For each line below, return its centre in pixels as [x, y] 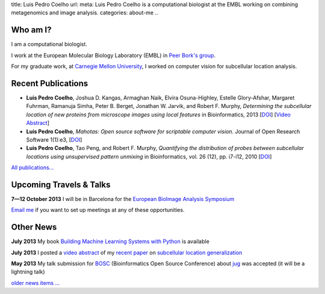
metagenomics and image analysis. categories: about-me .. [85, 13]
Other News [34, 227]
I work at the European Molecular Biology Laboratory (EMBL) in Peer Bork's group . [113, 55]
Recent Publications [50, 83]
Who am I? [31, 30]
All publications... [32, 167]
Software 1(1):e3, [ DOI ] [54, 139]
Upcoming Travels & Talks [61, 184]
